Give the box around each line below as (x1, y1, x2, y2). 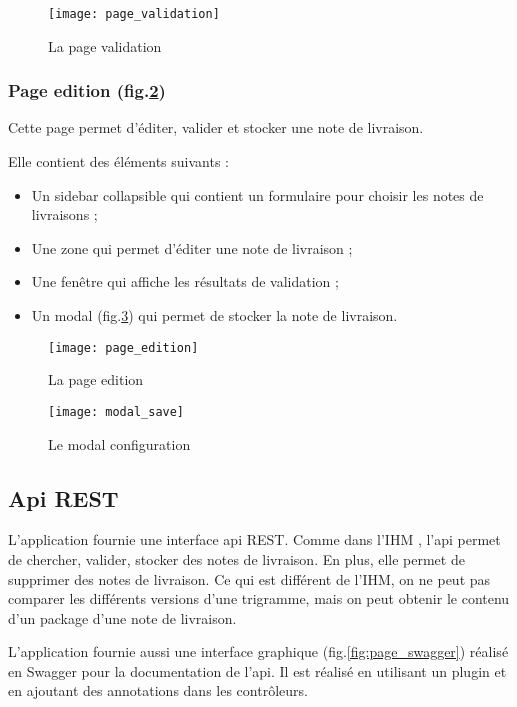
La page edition (48, 369, 144, 390)
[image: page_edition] (48, 340, 199, 355)
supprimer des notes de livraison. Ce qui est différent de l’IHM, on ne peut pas (8, 568, 491, 589)
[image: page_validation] (48, 7, 220, 21)
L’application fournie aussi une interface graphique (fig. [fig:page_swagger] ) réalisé (8, 641, 509, 662)
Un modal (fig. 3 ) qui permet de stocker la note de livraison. (31, 305, 398, 326)
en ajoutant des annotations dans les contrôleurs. (8, 680, 308, 701)
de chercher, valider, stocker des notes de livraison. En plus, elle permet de (8, 548, 465, 569)
